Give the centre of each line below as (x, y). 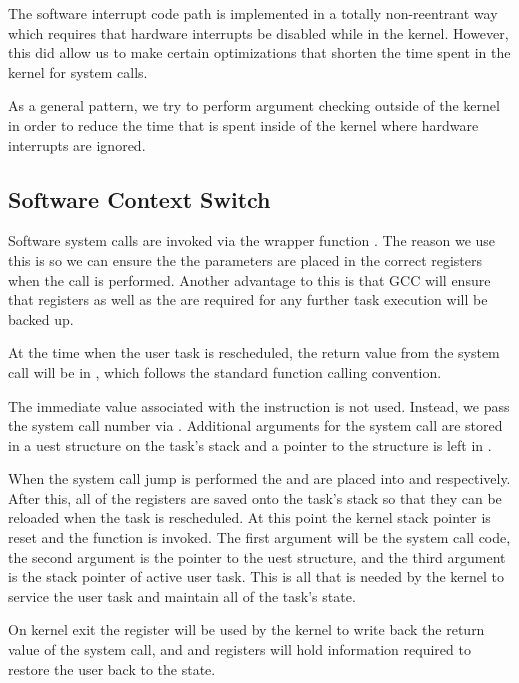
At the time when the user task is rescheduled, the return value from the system (254, 352)
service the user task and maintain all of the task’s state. (182, 595)
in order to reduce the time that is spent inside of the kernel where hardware (243, 124)
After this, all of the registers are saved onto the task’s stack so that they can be (255, 497)
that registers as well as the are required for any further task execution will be (248, 299)
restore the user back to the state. (112, 668)
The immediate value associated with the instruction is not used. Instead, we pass (259, 405)
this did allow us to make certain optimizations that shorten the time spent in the (259, 52)
